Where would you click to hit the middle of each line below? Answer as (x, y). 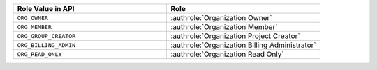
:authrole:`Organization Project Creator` (235, 36)
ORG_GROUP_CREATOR (46, 36)
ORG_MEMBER (35, 27)
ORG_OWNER (33, 18)
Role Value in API (46, 9)
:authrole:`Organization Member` (224, 27)
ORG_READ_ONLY (39, 54)
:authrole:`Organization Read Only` (227, 54)
